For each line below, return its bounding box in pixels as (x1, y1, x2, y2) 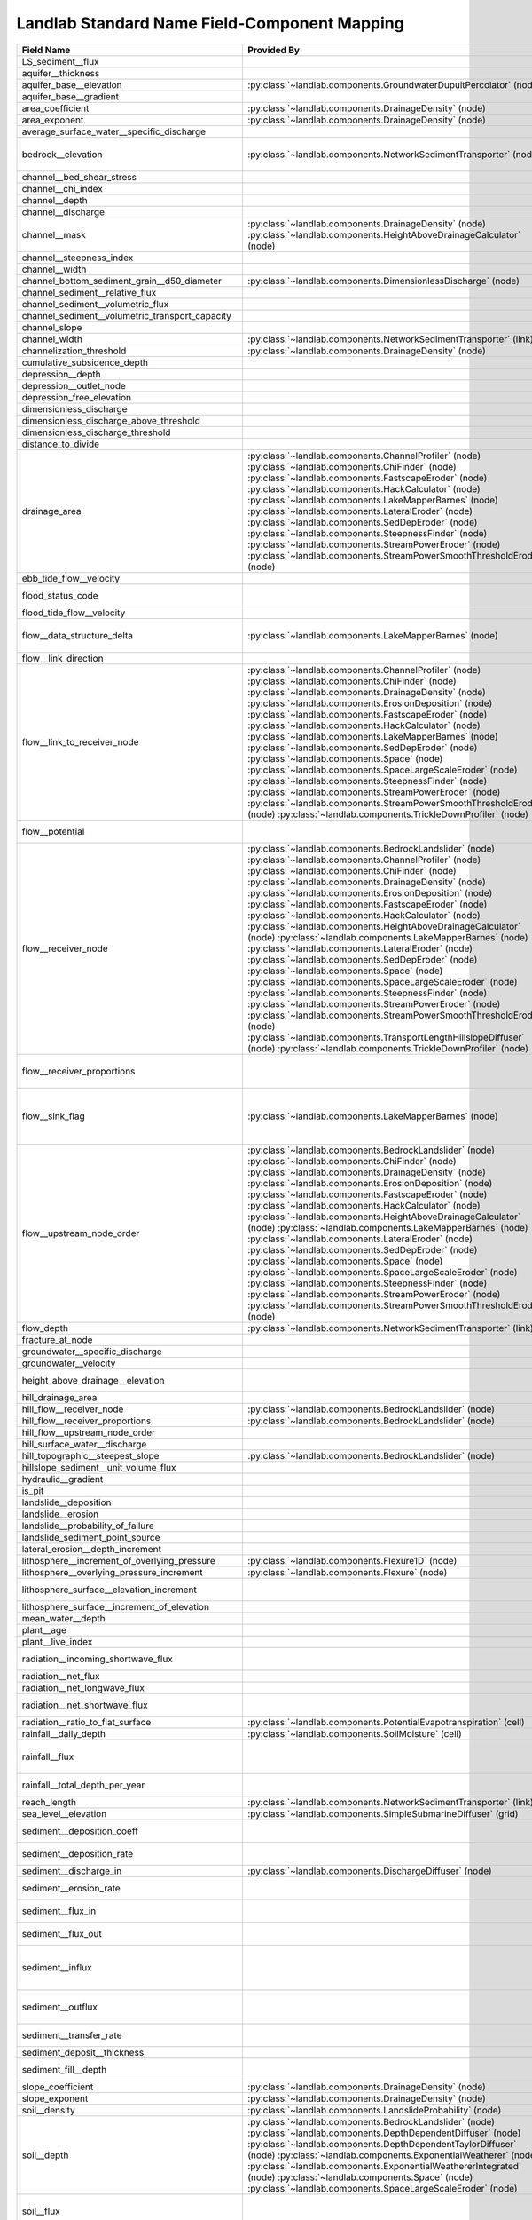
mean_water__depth (21, 1612, 106, 1624)
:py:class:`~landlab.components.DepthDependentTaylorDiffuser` (247, 2137, 517, 2150)
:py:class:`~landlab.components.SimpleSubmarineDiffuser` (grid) (247, 1807, 519, 1820)
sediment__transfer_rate (21, 2029, 122, 2042)
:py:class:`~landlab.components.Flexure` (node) (247, 1566, 448, 1578)
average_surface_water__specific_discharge (21, 125, 207, 138)
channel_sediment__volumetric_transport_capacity (21, 309, 232, 321)
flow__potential (21, 825, 85, 837)
